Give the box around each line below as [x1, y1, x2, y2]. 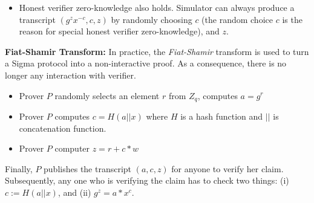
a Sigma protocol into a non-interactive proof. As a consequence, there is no [5, 57, 287, 69]
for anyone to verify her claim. [171, 162, 284, 175]
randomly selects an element [54, 89, 160, 101]
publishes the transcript [44, 162, 132, 175]
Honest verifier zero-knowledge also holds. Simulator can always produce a [19, 1, 295, 13]
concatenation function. [19, 121, 106, 134]
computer [54, 142, 90, 155]
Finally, [5, 162, 33, 175]
